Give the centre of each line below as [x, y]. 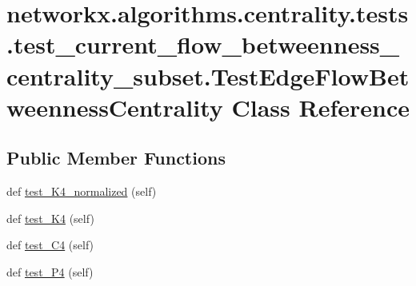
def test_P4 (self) [50, 271]
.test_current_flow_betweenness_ [203, 44]
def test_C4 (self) [50, 245]
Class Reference [321, 107]
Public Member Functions [116, 158]
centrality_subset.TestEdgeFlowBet [208, 75]
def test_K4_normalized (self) [82, 191]
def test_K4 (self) [50, 218]
